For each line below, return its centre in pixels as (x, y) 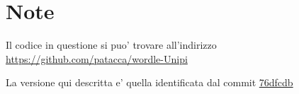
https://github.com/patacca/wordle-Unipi (97, 58)
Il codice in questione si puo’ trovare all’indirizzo (111, 45)
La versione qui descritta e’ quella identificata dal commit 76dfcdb (149, 82)
